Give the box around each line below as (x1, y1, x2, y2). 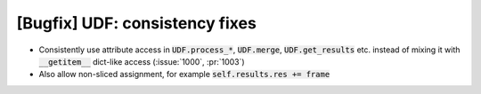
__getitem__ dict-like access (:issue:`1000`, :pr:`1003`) (38, 56, 245, 67)
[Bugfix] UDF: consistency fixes (16, 13, 257, 33)
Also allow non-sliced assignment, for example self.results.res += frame (38, 69, 330, 80)
